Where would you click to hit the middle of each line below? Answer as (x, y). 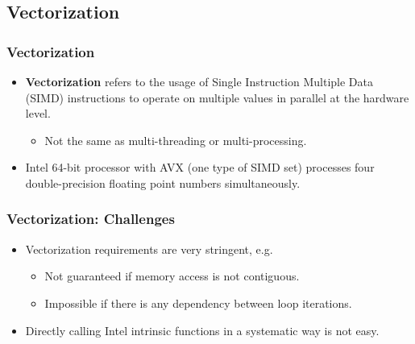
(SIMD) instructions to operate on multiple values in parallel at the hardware (217, 97)
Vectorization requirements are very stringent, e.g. (149, 249)
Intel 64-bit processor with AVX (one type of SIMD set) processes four (200, 167)
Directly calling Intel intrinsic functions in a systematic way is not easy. (202, 330)
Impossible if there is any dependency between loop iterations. (198, 303)
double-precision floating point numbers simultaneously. (163, 182)
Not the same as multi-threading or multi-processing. (176, 140)
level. (38, 113)
